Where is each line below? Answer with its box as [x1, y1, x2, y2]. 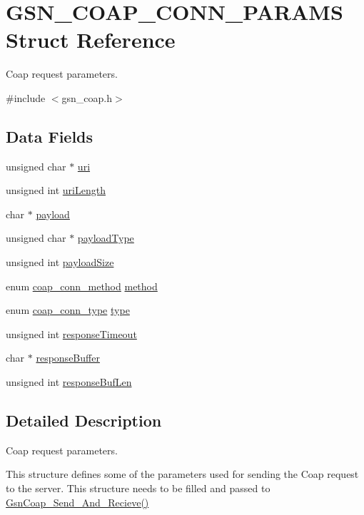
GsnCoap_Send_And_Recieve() [6, 494, 149, 509]
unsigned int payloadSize [6, 255, 114, 270]
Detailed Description [6, 409, 162, 432]
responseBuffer [36, 350, 100, 365]
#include [6, 90, 46, 105]
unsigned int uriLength [6, 183, 106, 198]
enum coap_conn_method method [6, 278, 158, 293]
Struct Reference [6, 25, 176, 54]
